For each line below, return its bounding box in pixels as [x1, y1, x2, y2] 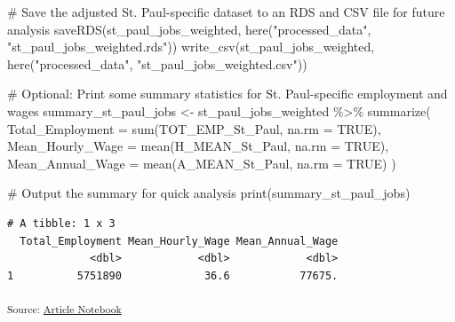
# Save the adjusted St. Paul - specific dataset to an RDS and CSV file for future [7, 3, 445, 20]
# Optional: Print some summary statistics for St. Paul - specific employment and [7, 84, 448, 103]
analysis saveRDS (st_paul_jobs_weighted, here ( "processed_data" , [7, 20, 371, 38]
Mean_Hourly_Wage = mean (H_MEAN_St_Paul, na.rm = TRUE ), [7, 137, 389, 155]
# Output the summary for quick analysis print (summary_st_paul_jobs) [7, 184, 411, 202]
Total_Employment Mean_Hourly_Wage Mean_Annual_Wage [20, 234, 339, 247]
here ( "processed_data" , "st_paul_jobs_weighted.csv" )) [7, 54, 307, 73]
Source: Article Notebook [7, 302, 122, 317]
